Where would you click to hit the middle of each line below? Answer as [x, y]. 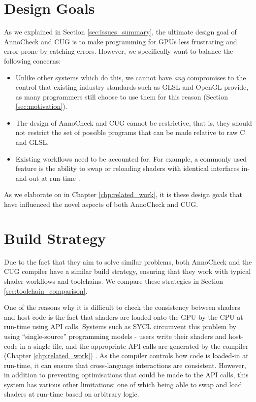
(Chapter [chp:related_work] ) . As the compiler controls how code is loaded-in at [126, 355]
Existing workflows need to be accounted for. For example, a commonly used [131, 158]
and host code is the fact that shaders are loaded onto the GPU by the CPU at [124, 317]
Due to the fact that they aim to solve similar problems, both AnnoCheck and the [128, 261]
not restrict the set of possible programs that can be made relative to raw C [130, 132]
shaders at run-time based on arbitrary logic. [72, 394]
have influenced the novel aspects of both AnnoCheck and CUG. [101, 204]
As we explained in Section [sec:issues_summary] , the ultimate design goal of [120, 32]
